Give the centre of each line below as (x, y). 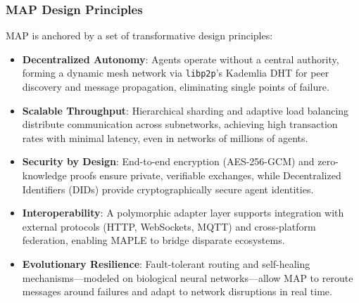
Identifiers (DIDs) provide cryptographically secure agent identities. (168, 189)
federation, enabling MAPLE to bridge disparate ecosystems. (153, 240)
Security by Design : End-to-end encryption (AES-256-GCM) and (168, 161)
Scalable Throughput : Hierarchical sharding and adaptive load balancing (185, 110)
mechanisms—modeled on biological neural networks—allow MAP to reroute (188, 277)
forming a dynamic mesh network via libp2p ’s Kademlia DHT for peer (176, 73)
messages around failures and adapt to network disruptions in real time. (177, 291)
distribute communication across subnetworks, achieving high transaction (180, 124)
